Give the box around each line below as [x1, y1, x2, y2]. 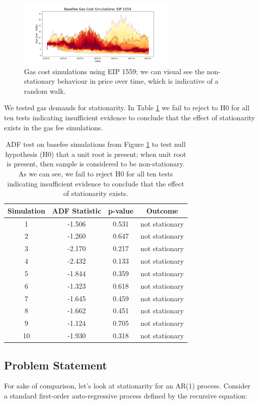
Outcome [146, 205, 178, 216]
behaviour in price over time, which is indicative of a [57, 76, 218, 86]
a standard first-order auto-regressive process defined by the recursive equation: [4, 390, 247, 401]
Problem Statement [4, 357, 107, 372]
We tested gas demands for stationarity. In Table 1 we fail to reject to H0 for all [4, 102, 249, 113]
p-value [108, 205, 133, 216]
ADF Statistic [52, 205, 101, 216]
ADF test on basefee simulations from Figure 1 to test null [5, 139, 186, 149]
